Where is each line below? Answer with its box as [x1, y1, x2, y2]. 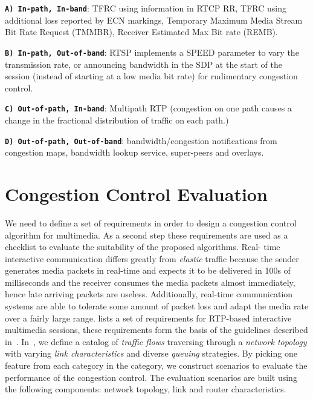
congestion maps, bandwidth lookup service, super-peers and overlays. [5, 146, 264, 159]
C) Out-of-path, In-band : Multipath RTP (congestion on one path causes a [5, 102, 292, 114]
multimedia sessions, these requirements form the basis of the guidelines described [5, 323, 308, 336]
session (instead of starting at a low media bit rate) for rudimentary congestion [5, 70, 298, 82]
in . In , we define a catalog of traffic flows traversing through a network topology [5, 335, 307, 348]
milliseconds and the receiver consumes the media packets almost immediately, [5, 275, 295, 288]
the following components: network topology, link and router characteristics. [5, 383, 286, 395]
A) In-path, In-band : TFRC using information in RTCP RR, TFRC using [5, 2, 287, 14]
